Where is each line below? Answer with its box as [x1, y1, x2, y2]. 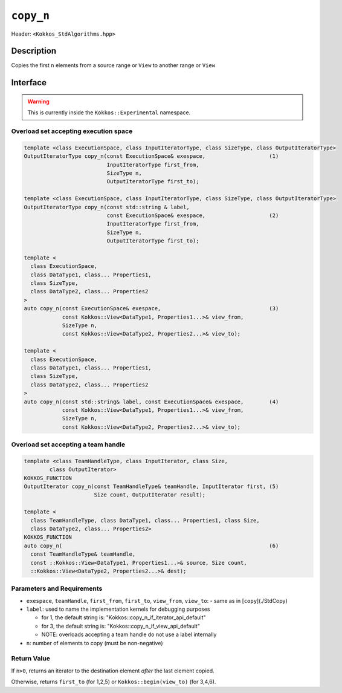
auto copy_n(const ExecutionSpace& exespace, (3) [24, 305, 279, 312]
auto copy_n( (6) [24, 542, 279, 549]
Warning [27, 97, 50, 105]
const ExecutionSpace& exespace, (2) [106, 212, 279, 219]
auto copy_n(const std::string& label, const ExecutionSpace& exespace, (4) [24, 398, 279, 405]
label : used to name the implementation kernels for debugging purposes [26, 605, 210, 613]
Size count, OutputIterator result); [94, 492, 206, 498]
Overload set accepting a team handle [11, 440, 126, 449]
